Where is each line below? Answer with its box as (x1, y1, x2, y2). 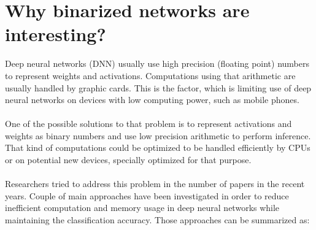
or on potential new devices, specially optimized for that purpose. (5, 153, 252, 166)
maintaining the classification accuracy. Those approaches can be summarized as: (5, 213, 310, 226)
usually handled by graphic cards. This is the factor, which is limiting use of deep (5, 81, 312, 94)
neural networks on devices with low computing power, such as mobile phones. (5, 93, 299, 106)
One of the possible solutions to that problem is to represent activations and (5, 117, 292, 130)
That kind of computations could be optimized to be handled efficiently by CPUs (5, 141, 310, 154)
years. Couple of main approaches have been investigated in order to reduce (5, 189, 289, 202)
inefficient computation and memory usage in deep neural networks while (5, 201, 280, 214)
